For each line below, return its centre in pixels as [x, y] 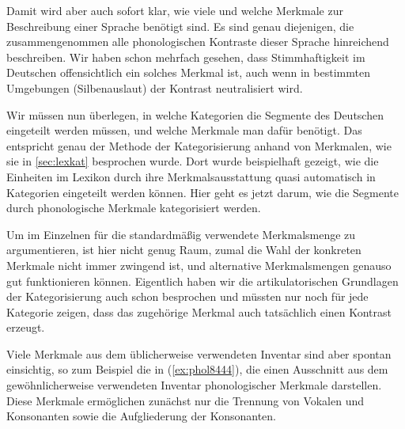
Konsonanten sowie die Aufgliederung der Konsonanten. [141, 416]
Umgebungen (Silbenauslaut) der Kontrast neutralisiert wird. [155, 87]
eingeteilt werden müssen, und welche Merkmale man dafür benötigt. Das [184, 130]
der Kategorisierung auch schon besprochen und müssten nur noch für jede [187, 296]
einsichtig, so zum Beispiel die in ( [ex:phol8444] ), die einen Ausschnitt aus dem [197, 369]
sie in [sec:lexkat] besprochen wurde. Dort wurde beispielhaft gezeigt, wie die [193, 161]
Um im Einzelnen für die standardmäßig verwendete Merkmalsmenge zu [181, 234]
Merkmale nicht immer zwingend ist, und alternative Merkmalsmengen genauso [199, 265]
